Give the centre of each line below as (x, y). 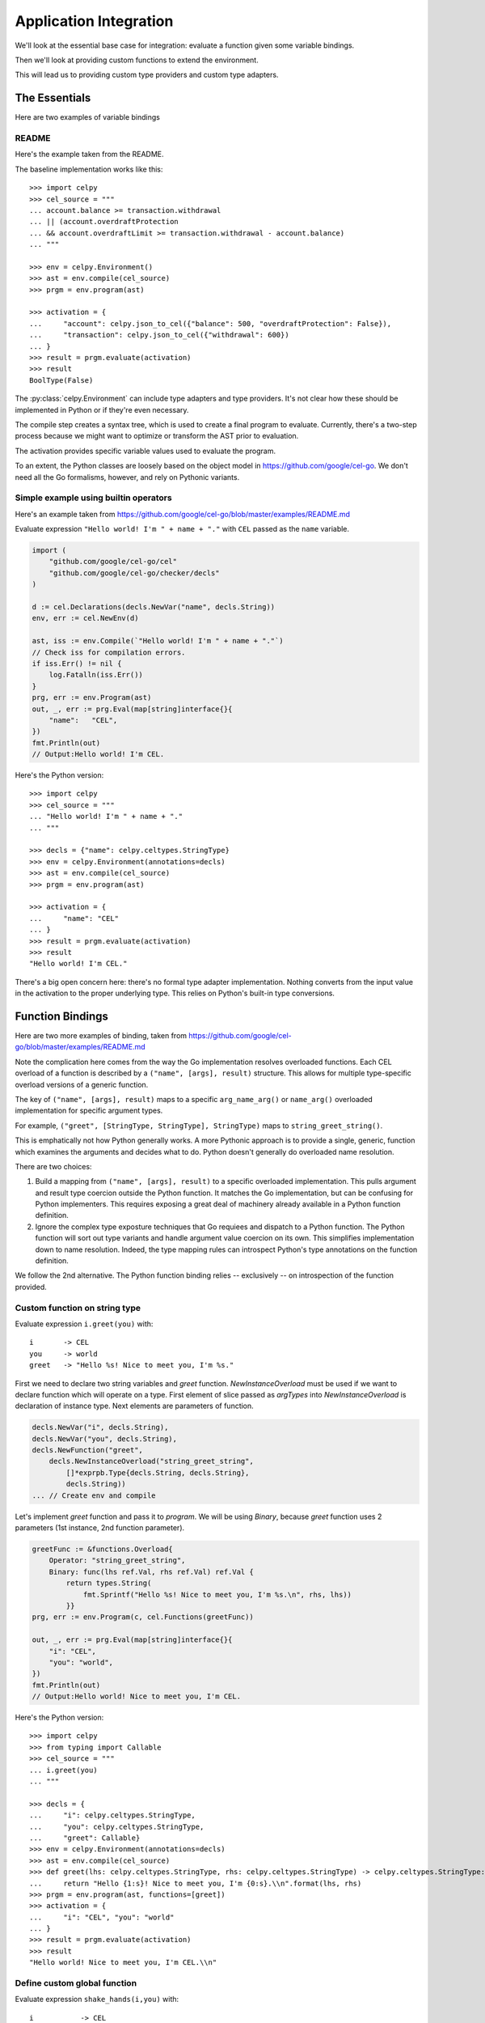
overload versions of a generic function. (82, 1084)
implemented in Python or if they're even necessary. (102, 409)
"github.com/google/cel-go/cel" (113, 562)
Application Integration (94, 21)
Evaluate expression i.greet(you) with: (84, 1324)
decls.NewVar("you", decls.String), (105, 1439)
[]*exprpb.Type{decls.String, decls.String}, (158, 1472)
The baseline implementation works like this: (89, 169)
